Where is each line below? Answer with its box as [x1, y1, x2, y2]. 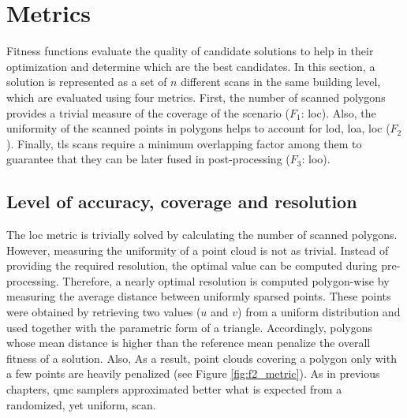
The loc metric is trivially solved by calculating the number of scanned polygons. [6, 226, 398, 243]
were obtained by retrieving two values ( [6, 304, 201, 320]
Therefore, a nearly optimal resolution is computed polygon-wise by [62, 272, 390, 289]
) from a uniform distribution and [237, 304, 401, 320]
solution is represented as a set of [6, 73, 167, 90]
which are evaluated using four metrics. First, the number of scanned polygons [6, 88, 386, 105]
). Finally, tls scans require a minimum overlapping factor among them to [6, 135, 362, 151]
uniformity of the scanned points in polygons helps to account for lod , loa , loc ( [6, 120, 390, 136]
